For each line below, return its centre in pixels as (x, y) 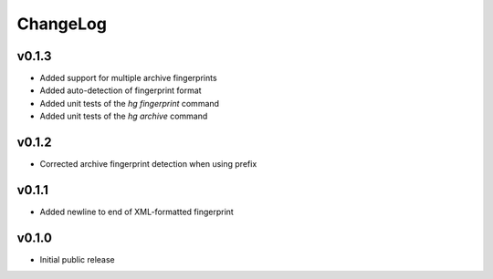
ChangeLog (62, 24)
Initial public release (78, 259)
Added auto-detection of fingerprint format (121, 90)
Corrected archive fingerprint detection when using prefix (148, 164)
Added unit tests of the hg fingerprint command (129, 103)
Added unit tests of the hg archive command (124, 116)
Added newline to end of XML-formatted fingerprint (137, 212)
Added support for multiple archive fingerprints (129, 78)
